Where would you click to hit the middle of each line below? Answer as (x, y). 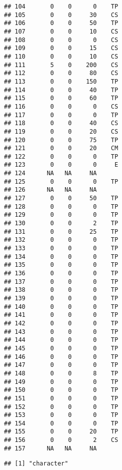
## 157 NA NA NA (51, 448)
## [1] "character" (36, 464)
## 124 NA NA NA (51, 173)
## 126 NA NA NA (51, 190)
